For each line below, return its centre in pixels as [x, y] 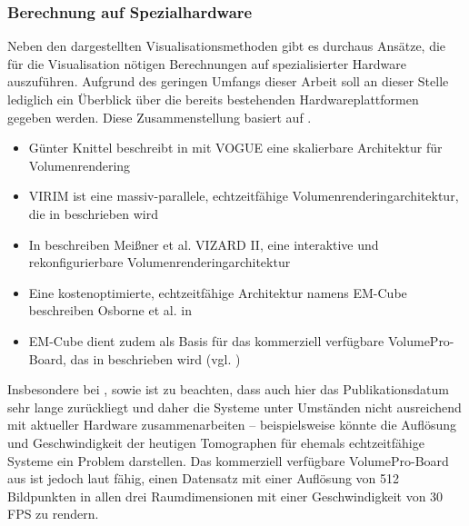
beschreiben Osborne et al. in [110, 310]
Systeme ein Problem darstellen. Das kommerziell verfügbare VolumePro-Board [228, 460]
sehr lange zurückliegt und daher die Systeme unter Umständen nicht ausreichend [234, 407]
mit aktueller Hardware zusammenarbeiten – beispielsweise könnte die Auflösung [232, 425]
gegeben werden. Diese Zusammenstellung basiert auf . [160, 117]
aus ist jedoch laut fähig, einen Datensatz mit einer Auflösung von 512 [204, 478]
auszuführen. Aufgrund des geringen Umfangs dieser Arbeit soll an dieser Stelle [228, 81]
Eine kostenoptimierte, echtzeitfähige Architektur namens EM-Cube [218, 292]
